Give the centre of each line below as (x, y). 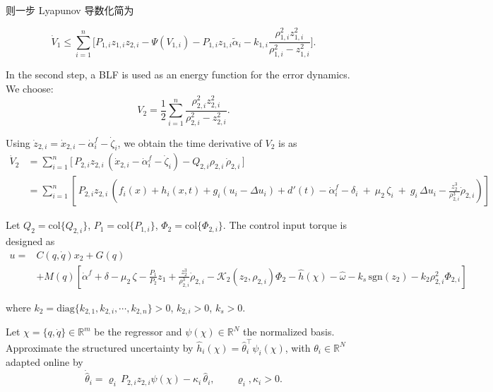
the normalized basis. (289, 332)
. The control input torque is (285, 225)
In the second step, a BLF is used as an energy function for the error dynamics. (178, 74)
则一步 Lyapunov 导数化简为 (70, 10)
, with (298, 347)
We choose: (30, 88)
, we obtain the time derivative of (190, 142)
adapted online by (44, 362)
